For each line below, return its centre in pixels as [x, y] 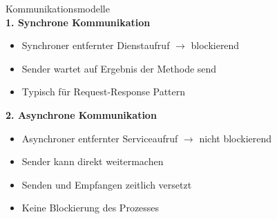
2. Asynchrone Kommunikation [81, 114]
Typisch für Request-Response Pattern [104, 92]
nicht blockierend [236, 138]
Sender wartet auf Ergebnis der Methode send [119, 68]
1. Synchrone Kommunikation [78, 22]
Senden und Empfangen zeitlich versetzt [107, 184]
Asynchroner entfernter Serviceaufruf [100, 138]
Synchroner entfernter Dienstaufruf [96, 45]
